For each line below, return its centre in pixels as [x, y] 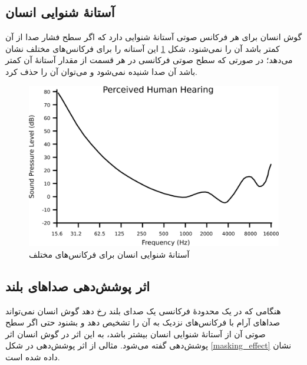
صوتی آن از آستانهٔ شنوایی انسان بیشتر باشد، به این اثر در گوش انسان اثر [136, 333]
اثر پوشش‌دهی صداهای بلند [78, 286]
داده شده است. [33, 356]
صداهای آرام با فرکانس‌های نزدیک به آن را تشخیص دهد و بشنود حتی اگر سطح [143, 322]
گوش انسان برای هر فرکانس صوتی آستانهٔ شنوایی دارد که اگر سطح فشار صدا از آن [154, 37]
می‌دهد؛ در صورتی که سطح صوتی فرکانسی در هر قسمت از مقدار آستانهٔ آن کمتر [149, 60]
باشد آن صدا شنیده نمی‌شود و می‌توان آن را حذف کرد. [101, 71]
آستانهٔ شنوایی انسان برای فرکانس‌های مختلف [109, 254]
